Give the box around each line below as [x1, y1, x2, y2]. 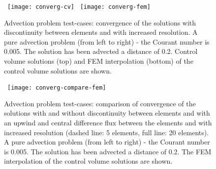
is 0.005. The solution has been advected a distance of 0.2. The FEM [4, 146, 212, 156]
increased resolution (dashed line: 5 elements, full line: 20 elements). [4, 127, 209, 137]
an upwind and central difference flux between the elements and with [4, 118, 212, 128]
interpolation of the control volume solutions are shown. [4, 156, 173, 166]
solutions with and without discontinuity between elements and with [4, 108, 210, 118]
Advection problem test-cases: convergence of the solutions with [4, 17, 196, 27]
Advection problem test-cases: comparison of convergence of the [4, 98, 196, 108]
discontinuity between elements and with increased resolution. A [4, 27, 198, 37]
